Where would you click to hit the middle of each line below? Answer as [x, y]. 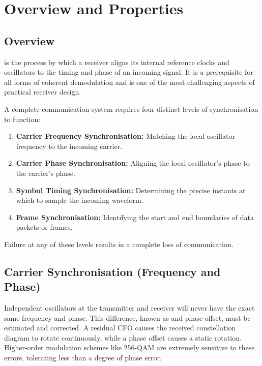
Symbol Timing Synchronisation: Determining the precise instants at [131, 190]
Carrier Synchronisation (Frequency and [112, 271]
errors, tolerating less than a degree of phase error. [83, 358]
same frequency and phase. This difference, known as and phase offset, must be [127, 317]
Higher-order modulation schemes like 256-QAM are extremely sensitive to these [129, 347]
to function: [22, 119]
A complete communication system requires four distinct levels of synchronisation [131, 109]
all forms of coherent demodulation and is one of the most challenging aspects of [129, 82]
